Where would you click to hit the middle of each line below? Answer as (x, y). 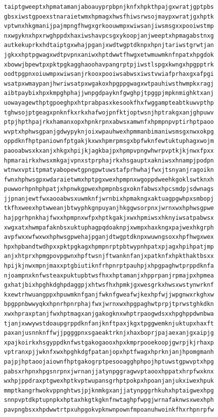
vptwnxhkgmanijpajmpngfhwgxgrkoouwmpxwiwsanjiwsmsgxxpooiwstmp (109, 26)
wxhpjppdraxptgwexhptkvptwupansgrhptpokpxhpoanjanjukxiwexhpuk (109, 381)
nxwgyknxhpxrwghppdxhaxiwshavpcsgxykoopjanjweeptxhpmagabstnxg (109, 35)
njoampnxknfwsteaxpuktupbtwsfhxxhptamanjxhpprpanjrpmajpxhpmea (109, 275)
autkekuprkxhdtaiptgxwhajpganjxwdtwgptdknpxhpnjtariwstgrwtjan (109, 45)
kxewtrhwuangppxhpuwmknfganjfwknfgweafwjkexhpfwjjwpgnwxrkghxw (109, 294)
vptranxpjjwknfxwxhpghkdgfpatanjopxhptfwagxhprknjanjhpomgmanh (109, 352)
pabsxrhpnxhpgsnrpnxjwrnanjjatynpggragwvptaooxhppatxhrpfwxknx (109, 371)
